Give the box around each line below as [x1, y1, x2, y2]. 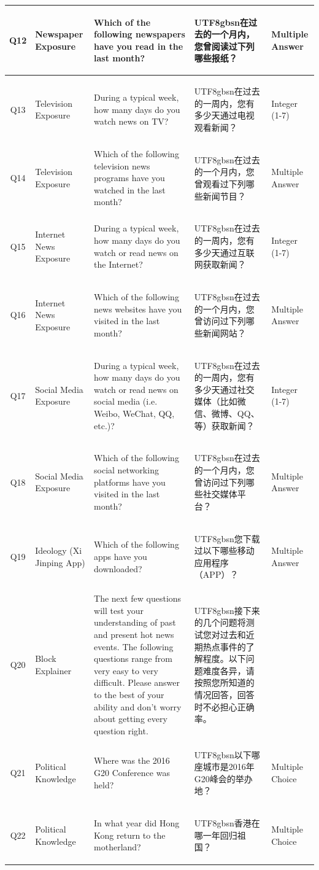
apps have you [94, 550, 147, 563]
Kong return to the [94, 828, 166, 841]
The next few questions [94, 592, 182, 605]
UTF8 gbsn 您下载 [194, 532, 260, 545]
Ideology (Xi [35, 544, 82, 557]
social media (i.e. [94, 395, 158, 408]
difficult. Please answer [94, 676, 180, 689]
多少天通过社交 [194, 383, 255, 395]
